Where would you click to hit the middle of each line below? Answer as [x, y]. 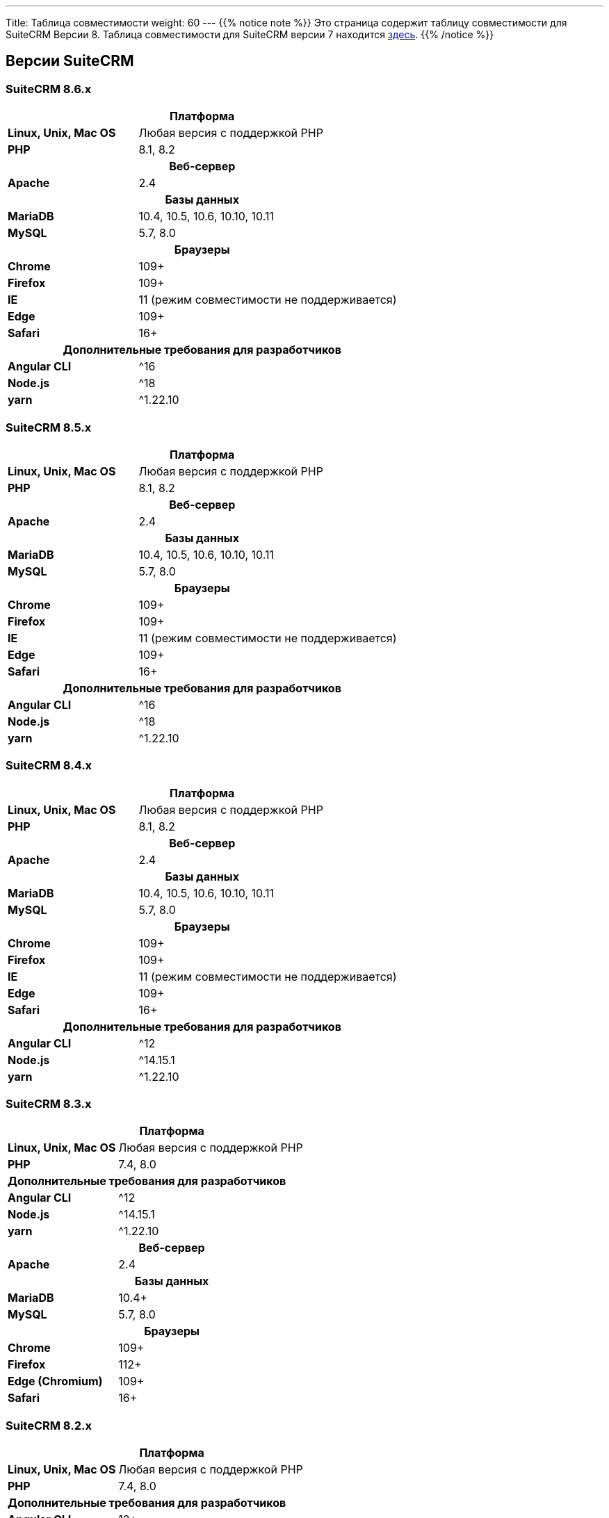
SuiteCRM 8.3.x [49, 1104]
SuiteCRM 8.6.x [49, 89]
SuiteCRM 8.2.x [49, 1425]
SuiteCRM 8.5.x [49, 427]
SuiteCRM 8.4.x [49, 766]
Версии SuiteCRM [70, 61]
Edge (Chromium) [55, 1381]
